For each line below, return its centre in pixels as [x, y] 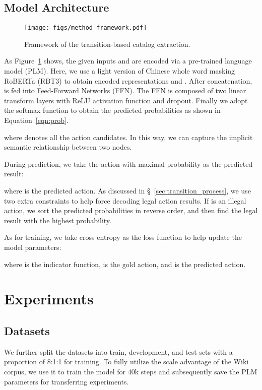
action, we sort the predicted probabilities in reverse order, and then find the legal [131, 210]
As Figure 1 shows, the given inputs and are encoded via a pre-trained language [128, 61]
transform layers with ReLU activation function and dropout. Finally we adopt [126, 100]
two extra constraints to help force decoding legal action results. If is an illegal [125, 200]
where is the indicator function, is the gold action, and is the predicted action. [125, 264]
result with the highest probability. [58, 220]
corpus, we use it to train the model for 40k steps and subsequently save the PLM [131, 371]
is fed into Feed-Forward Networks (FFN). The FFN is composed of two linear [125, 90]
